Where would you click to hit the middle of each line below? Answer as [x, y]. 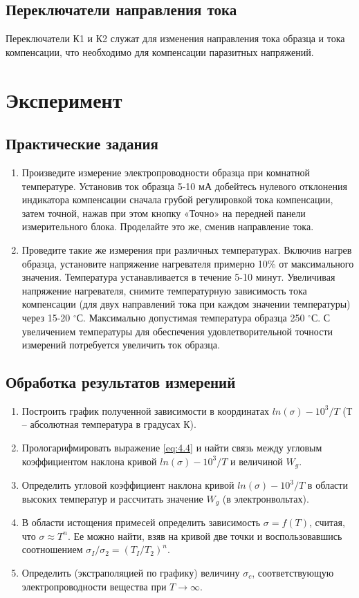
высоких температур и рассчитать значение [112, 498]
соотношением [52, 549]
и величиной [256, 461]
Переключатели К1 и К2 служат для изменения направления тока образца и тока [175, 38]
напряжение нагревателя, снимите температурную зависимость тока [164, 290]
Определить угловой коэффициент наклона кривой [128, 485]
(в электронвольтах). [266, 498]
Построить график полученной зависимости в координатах [145, 410]
